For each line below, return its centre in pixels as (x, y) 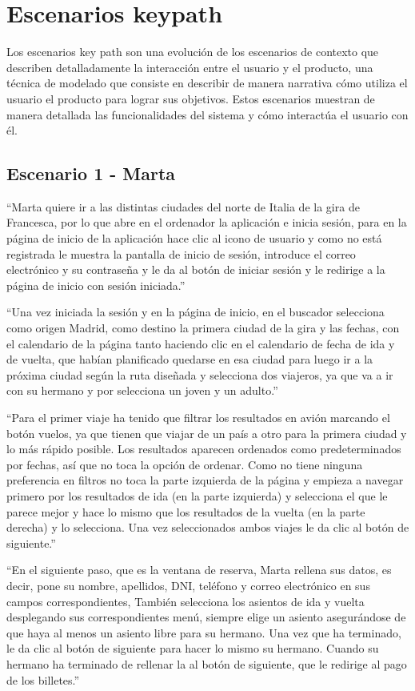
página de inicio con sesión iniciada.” (96, 285)
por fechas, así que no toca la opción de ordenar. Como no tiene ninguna (185, 464)
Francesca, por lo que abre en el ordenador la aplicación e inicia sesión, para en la (207, 222)
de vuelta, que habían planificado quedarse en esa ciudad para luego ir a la (190, 359)
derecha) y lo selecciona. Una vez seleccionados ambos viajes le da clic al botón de (208, 527)
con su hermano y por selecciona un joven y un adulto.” (142, 390)
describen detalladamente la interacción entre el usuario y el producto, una (190, 67)
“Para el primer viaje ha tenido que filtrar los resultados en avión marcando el (198, 418)
